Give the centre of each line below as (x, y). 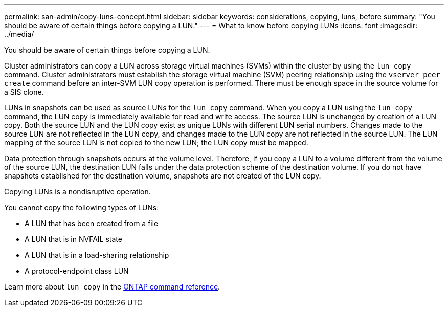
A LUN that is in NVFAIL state (73, 239)
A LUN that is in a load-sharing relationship (97, 255)
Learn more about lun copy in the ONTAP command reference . (112, 287)
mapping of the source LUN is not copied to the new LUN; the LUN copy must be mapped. (156, 142)
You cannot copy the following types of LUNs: (82, 207)
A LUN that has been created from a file (92, 223)
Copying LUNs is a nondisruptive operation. (77, 192)
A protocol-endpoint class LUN (77, 271)
